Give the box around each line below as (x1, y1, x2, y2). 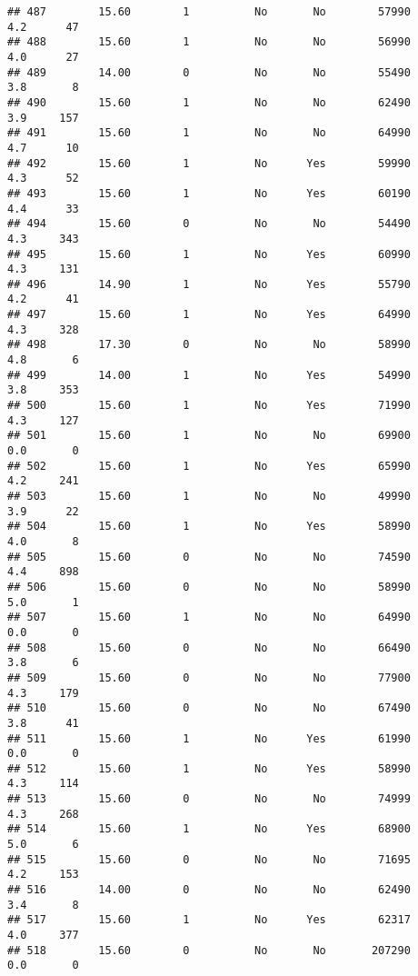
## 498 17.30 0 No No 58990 (7, 338, 411, 352)
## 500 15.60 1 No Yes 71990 (7, 399, 411, 413)
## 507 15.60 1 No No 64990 (7, 611, 411, 624)
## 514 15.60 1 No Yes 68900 (7, 822, 411, 836)
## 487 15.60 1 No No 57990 (7, 5, 411, 18)
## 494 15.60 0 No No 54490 (7, 217, 411, 231)
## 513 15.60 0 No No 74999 (7, 792, 411, 806)
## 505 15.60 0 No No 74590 (7, 550, 411, 563)
